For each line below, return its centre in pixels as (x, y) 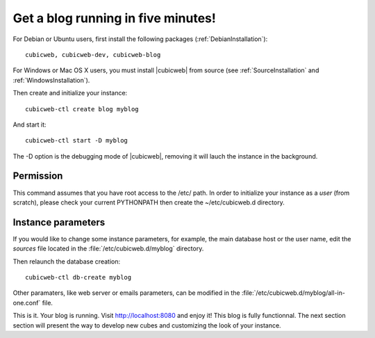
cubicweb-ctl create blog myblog (82, 109)
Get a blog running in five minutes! (115, 18)
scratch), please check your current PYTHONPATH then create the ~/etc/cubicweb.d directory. (149, 202)
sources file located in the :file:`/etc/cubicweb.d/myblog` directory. (108, 249)
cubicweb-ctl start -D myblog (77, 140)
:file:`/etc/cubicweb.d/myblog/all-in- (293, 293)
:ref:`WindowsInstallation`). (51, 80)
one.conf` (27, 303)
